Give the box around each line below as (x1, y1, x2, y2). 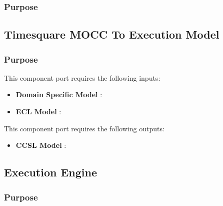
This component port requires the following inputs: (4, 72, 160, 83)
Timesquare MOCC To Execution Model (4, 27, 219, 42)
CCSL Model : (15, 140, 66, 150)
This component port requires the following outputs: (4, 123, 164, 133)
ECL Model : (15, 106, 61, 117)
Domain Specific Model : (15, 89, 102, 100)
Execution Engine (4, 164, 97, 180)
